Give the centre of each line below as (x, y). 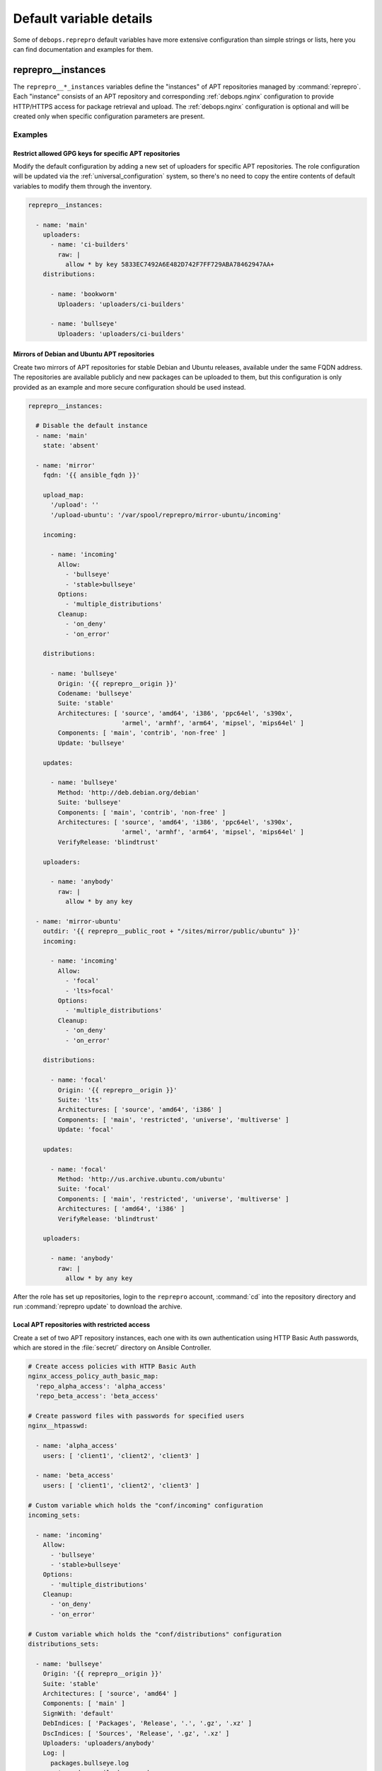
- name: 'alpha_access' (77, 1446)
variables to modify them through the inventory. (82, 186)
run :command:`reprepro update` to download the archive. (98, 1306)
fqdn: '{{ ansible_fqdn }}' (92, 475)
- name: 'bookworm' (84, 294)
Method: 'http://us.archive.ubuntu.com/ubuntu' (142, 1179)
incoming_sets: (54, 1515)
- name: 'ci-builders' (90, 245)
